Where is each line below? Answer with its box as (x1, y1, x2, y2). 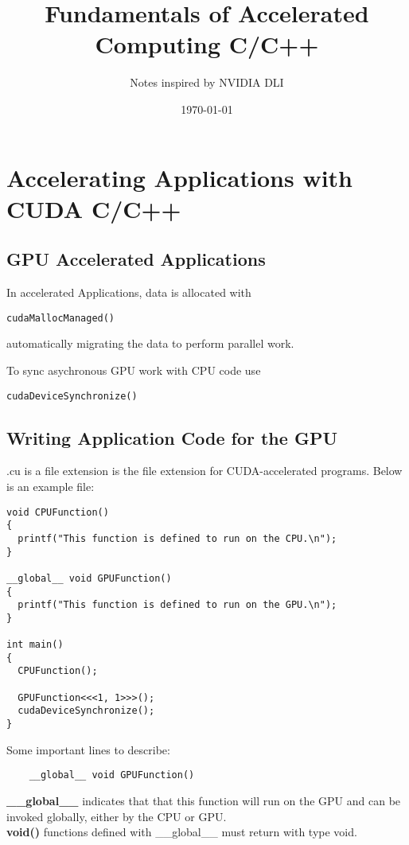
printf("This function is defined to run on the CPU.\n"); (18, 532, 337, 544)
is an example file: (6, 477, 95, 494)
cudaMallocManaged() (6, 312, 115, 324)
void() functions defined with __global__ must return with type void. (6, 824, 357, 840)
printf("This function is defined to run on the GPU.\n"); (18, 599, 337, 611)
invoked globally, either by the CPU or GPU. (6, 808, 227, 824)
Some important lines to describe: (6, 741, 170, 757)
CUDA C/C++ (6, 192, 181, 224)
